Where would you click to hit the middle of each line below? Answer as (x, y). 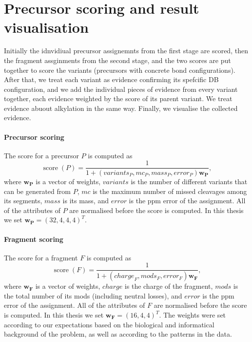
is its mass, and (86, 201)
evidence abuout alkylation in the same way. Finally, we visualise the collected (121, 108)
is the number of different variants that (189, 181)
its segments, (23, 201)
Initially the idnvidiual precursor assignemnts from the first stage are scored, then (126, 51)
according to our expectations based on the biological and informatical (109, 324)
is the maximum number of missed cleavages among (170, 191)
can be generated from (37, 191)
